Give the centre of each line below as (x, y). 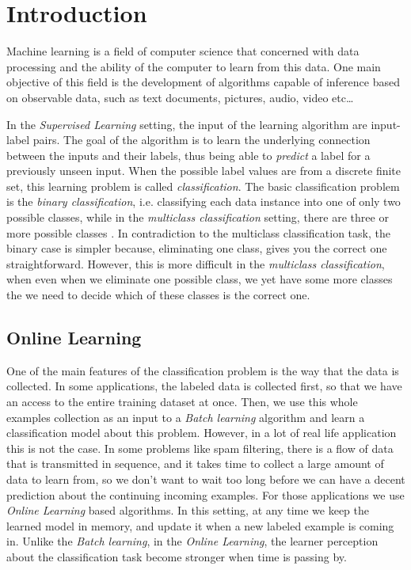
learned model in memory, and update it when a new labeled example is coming (200, 525)
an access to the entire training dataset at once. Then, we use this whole (182, 402)
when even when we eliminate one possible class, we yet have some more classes (200, 279)
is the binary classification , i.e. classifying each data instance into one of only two (204, 201)
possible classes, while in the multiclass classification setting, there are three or (198, 217)
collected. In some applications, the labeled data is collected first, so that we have (204, 386)
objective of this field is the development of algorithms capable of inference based (203, 82)
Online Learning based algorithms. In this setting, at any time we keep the (188, 510)
